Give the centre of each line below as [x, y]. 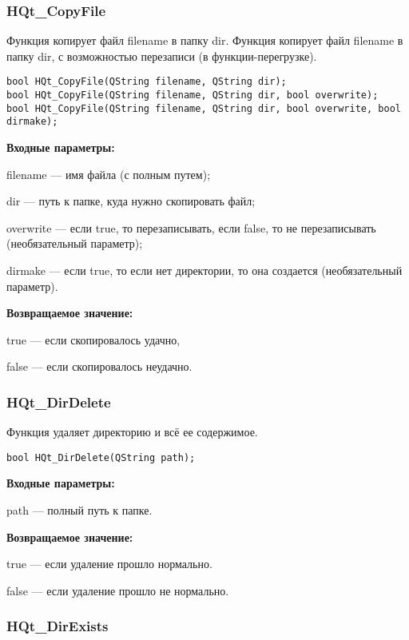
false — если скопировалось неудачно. [99, 366]
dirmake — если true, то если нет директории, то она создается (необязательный [204, 270]
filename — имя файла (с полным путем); [109, 174]
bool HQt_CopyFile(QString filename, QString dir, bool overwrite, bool [204, 108]
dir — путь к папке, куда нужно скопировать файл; [131, 201]
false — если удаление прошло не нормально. [118, 590]
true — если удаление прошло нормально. [109, 564]
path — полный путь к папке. [79, 510]
